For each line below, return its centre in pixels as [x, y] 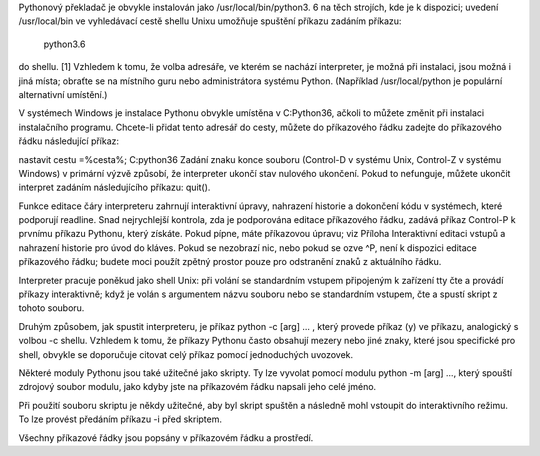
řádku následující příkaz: [69, 141]
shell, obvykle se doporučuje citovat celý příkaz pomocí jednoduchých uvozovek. [186, 354]
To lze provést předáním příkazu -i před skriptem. [120, 419]
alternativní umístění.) [63, 94]
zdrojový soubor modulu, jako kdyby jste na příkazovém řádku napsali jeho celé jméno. [197, 387]
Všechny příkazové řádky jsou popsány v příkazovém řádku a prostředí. [166, 437]
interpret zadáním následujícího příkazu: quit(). [114, 187]
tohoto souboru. [51, 308]
